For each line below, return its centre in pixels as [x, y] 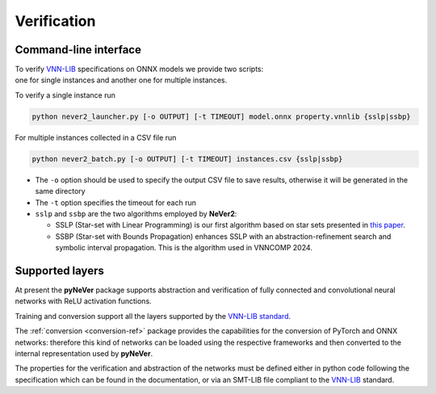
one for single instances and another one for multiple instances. [121, 80]
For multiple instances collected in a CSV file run [96, 137]
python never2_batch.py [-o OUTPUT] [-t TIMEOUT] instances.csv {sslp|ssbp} [187, 159]
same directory [60, 191]
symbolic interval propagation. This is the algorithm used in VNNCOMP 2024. [184, 248]
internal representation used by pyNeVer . [84, 353]
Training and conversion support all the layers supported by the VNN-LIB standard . [153, 316]
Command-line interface [78, 50]
